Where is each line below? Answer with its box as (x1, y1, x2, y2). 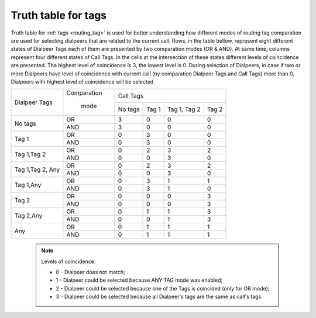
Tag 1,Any (14, 181, 42, 189)
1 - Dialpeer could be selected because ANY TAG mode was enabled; (56, 276, 223, 284)
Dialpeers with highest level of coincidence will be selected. (11, 78, 155, 85)
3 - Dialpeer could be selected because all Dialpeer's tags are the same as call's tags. (56, 293, 263, 300)
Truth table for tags (11, 9, 107, 22)
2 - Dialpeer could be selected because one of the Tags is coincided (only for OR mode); (56, 285, 270, 292)
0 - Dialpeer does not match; (56, 269, 125, 276)
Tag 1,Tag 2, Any (14, 165, 60, 174)
